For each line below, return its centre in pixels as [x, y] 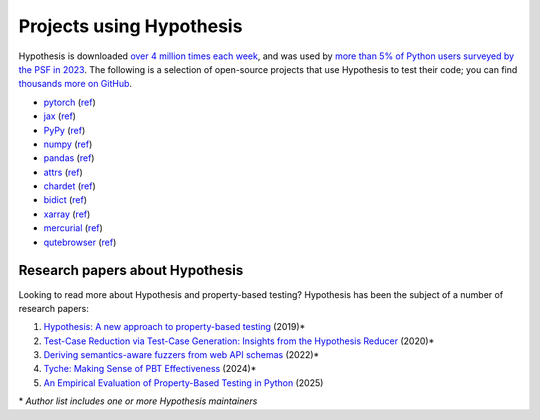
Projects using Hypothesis [130, 26]
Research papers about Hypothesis [131, 270]
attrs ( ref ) [63, 172]
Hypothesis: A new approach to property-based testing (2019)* [174, 327]
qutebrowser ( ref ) [80, 242]
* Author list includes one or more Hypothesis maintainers [138, 401]
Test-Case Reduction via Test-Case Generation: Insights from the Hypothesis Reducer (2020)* [239, 341]
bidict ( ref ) [65, 200]
